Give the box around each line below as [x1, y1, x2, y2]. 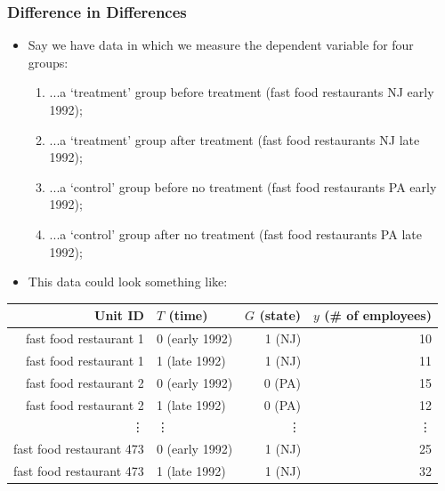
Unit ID [94, 306, 144, 325]
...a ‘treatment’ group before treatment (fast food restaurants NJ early [49, 83, 434, 101]
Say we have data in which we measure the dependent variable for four [28, 36, 414, 54]
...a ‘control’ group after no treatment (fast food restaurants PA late [49, 224, 422, 243]
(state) [259, 306, 302, 325]
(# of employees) [324, 306, 432, 325]
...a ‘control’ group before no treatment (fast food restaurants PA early [49, 177, 437, 196]
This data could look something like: [28, 272, 228, 291]
